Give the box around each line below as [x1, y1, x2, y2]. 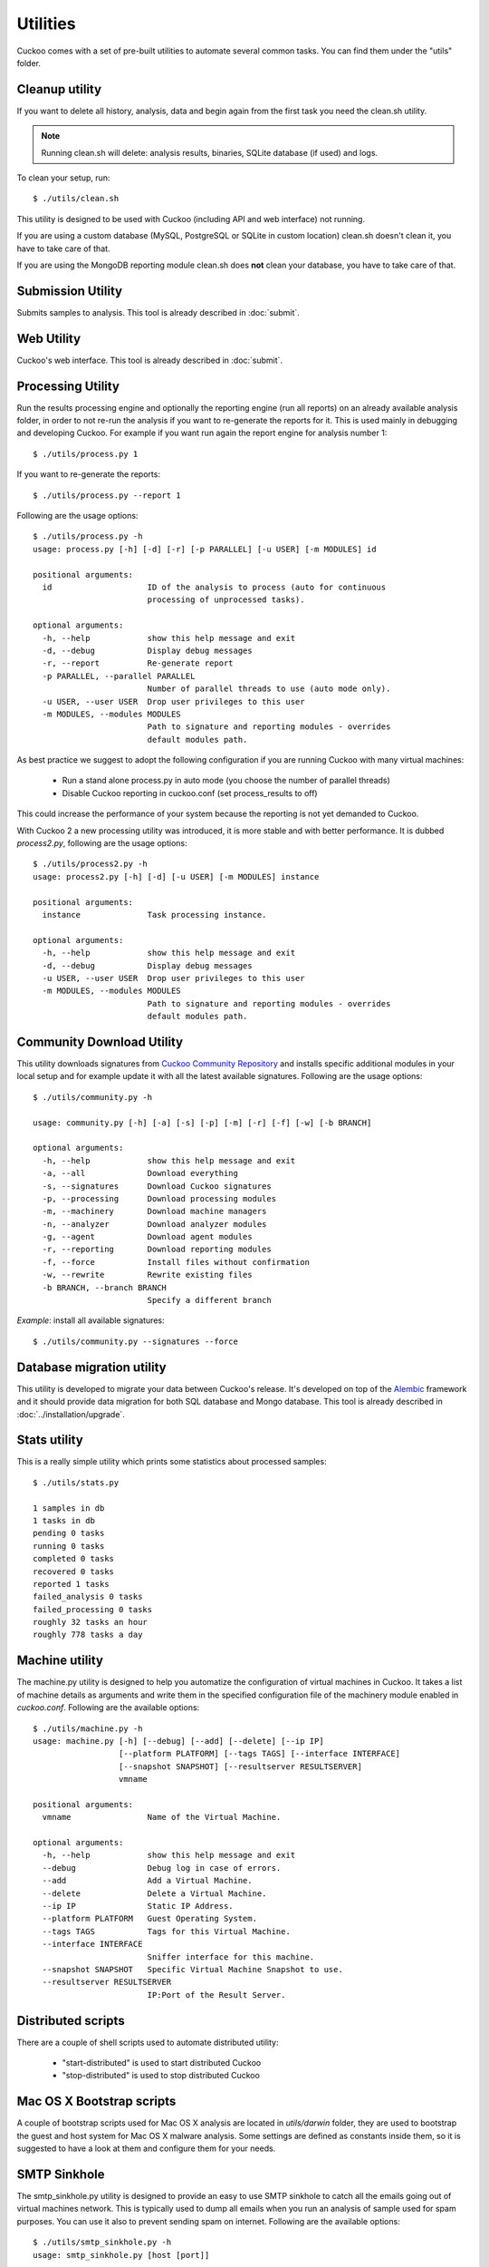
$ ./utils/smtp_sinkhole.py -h [33, 2237, 172, 2248]
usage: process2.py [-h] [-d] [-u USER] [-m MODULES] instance [33, 871, 320, 881]
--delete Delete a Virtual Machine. [42, 1888, 267, 1899]
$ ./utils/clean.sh [33, 193, 120, 204]
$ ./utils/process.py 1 [33, 449, 139, 459]
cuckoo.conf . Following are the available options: [16, 1702, 200, 1713]
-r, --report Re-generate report [42, 658, 235, 668]
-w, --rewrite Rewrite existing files [42, 1270, 253, 1280]
